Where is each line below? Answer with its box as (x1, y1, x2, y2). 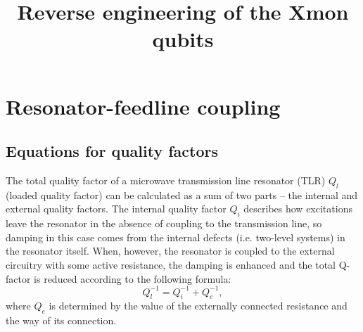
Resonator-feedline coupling (6, 91, 281, 120)
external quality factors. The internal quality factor (6, 201, 227, 216)
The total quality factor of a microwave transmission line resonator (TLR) (6, 172, 326, 187)
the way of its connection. (6, 313, 117, 328)
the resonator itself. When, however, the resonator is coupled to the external (6, 243, 335, 258)
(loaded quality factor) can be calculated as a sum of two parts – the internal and (6, 187, 358, 202)
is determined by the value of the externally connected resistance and (49, 298, 348, 313)
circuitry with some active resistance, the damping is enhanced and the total (6, 257, 336, 272)
